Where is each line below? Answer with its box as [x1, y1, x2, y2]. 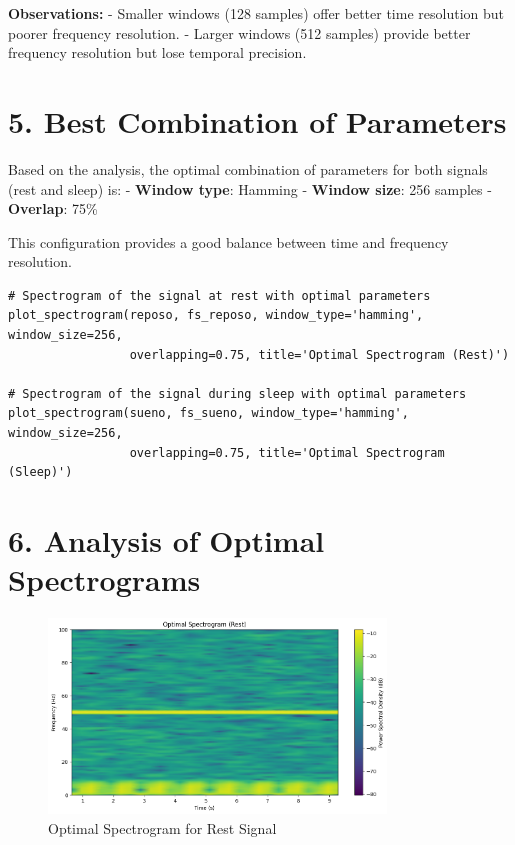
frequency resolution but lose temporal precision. [8, 42, 307, 63]
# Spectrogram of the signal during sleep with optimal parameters [8, 386, 467, 401]
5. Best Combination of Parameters [8, 100, 507, 141]
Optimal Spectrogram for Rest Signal [48, 817, 277, 838]
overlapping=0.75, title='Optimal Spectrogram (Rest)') [129, 347, 510, 362]
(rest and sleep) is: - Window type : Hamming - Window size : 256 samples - [8, 178, 492, 199]
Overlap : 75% [8, 198, 98, 219]
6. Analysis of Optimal [8, 520, 325, 560]
